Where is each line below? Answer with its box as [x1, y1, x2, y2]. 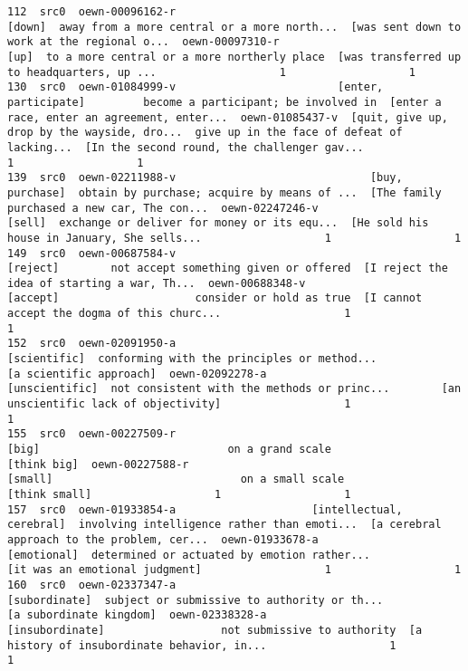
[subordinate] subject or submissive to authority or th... [7, 593, 384, 607]
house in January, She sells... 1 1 [7, 231, 462, 244]
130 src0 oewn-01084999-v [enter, [7, 81, 384, 94]
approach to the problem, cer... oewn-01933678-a [7, 532, 319, 546]
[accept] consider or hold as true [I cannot [7, 292, 423, 305]
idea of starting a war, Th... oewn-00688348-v [7, 276, 306, 290]
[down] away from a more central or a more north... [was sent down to [7, 20, 462, 34]
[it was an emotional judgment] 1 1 [7, 563, 462, 577]
